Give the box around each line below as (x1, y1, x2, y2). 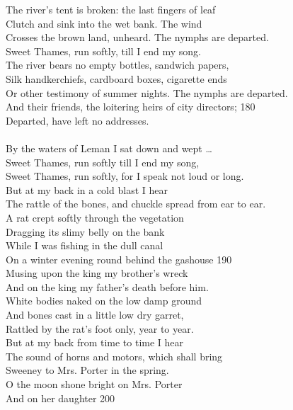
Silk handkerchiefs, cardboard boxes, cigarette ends (6, 71, 227, 86)
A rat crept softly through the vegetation (6, 210, 184, 224)
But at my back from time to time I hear (6, 335, 184, 350)
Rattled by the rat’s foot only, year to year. (6, 321, 194, 336)
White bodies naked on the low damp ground (6, 293, 202, 308)
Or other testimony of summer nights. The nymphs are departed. (6, 85, 288, 100)
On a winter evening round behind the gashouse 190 (6, 251, 232, 266)
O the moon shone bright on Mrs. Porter (6, 377, 183, 392)
